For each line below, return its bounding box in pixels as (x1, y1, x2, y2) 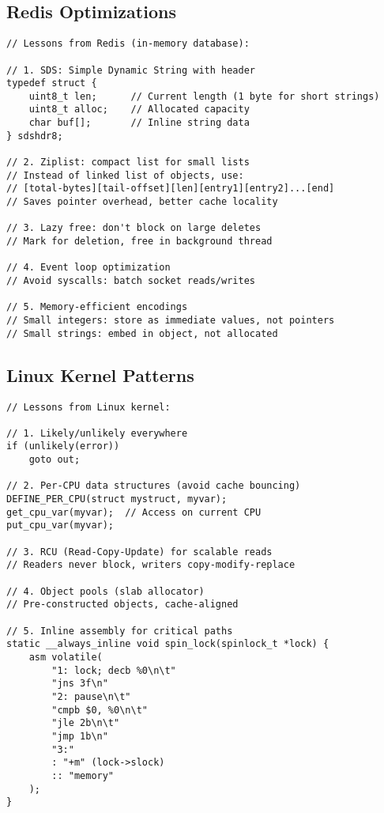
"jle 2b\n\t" (51, 717, 120, 729)
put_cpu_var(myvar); (6, 520, 115, 531)
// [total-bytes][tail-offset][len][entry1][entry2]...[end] (6, 183, 335, 195)
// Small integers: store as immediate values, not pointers (6, 314, 335, 326)
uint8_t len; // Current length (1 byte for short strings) (28, 90, 380, 102)
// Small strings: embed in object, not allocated (6, 327, 278, 339)
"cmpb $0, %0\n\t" (51, 704, 148, 716)
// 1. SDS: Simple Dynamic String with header (6, 64, 255, 76)
